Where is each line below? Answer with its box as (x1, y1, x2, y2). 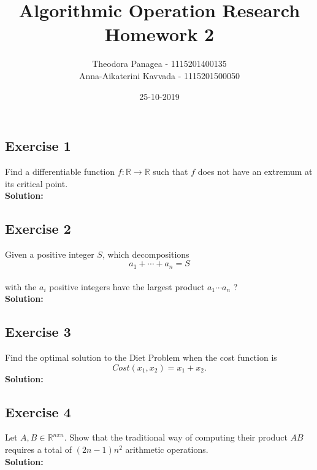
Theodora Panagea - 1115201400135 (92, 57, 227, 70)
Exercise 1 (5, 136, 71, 155)
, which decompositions (102, 247, 189, 260)
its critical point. (5, 177, 68, 190)
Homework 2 (104, 21, 215, 47)
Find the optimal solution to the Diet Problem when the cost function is (5, 350, 277, 363)
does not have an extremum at (197, 164, 313, 177)
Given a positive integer (5, 247, 94, 260)
